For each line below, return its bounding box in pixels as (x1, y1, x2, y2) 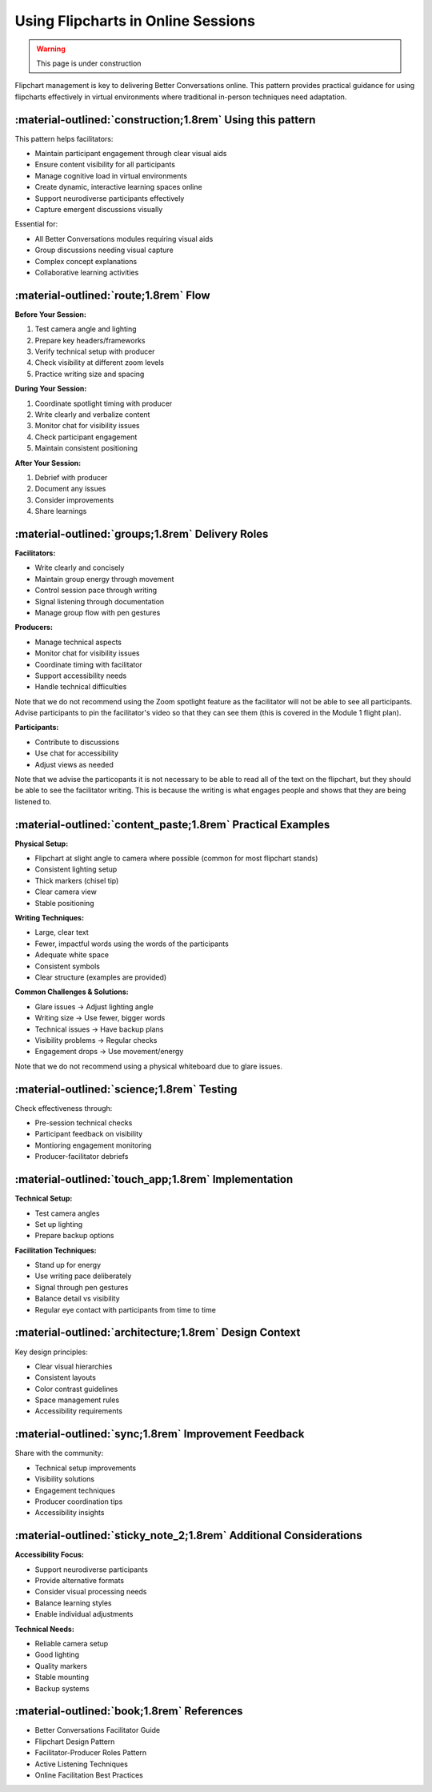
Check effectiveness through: (14, 1103, 113, 1112)
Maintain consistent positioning (34, 443, 138, 453)
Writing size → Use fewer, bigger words (34, 1013, 166, 1023)
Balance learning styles (34, 1598, 112, 1608)
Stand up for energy (34, 1261, 102, 1270)
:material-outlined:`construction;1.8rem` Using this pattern (14, 113, 316, 126)
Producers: (14, 623, 54, 632)
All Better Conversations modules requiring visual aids (34, 234, 214, 243)
